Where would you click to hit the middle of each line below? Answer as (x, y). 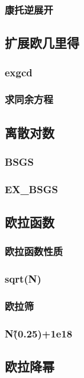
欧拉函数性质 (34, 251)
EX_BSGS (31, 189)
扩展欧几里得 (42, 43)
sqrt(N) (23, 279)
